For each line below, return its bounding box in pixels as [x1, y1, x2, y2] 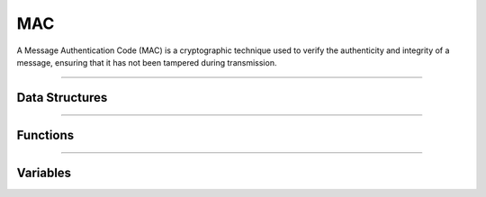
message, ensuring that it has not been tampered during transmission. [16, 57, 277, 67]
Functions [16, 127, 75, 143]
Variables [16, 165, 72, 180]
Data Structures [16, 90, 108, 105]
